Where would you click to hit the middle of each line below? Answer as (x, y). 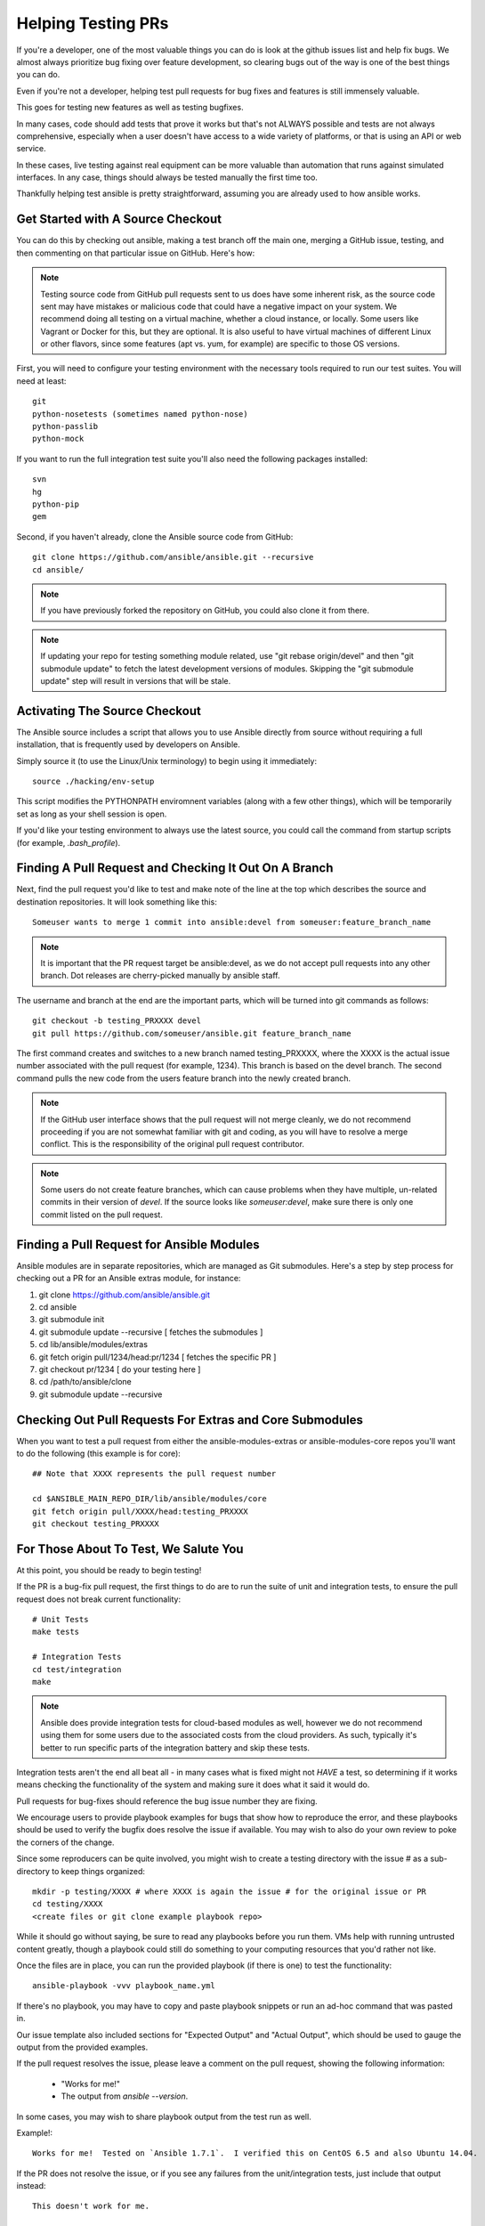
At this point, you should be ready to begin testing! (109, 1570)
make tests (56, 1632)
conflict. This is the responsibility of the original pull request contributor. (172, 1144)
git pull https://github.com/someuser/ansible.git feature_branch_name (192, 1033)
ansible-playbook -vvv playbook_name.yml (124, 1986)
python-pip (56, 504)
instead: (31, 2186)
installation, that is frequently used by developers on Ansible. (128, 744)
